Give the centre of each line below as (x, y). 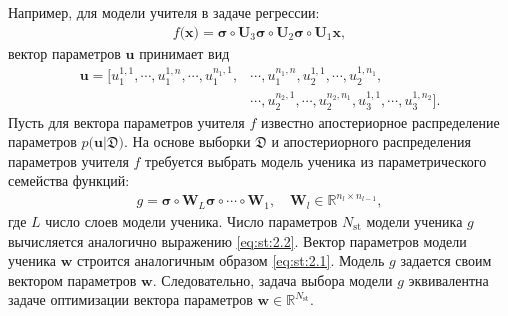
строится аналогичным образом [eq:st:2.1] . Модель (231, 260)
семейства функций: (69, 180)
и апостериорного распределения (371, 141)
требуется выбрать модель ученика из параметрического (316, 160)
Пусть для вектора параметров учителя (126, 121)
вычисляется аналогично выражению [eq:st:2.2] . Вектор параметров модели (237, 240)
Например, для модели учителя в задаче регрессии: (164, 12)
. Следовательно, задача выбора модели (272, 279)
